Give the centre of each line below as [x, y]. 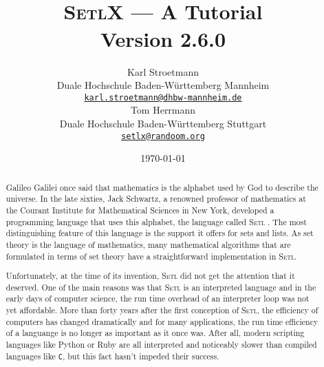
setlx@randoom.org [163, 136]
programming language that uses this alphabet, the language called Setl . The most [156, 221]
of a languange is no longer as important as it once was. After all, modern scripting [155, 333]
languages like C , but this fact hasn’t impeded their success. [112, 356]
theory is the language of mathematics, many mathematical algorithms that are [148, 244]
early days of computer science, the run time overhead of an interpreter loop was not [158, 298]
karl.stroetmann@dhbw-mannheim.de [163, 97]
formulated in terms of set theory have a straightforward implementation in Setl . [151, 256]
